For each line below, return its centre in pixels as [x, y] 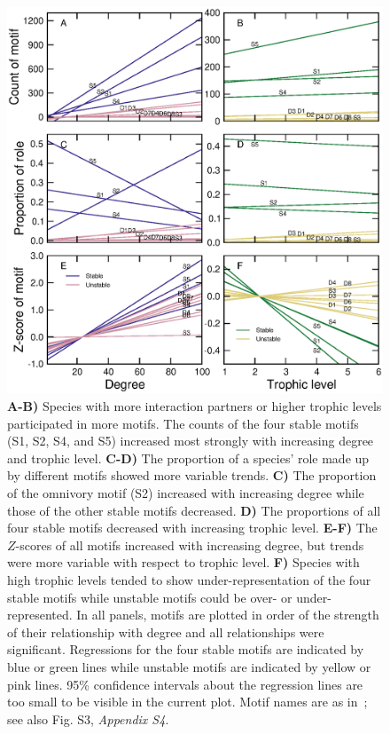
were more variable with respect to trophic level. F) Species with [183, 562]
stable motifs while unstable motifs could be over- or [150, 597]
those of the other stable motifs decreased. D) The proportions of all [194, 510]
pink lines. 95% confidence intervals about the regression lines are [185, 684]
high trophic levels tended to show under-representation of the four [189, 580]
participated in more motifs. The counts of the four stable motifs [183, 423]
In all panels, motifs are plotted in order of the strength [228, 615]
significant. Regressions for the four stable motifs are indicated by [186, 649]
